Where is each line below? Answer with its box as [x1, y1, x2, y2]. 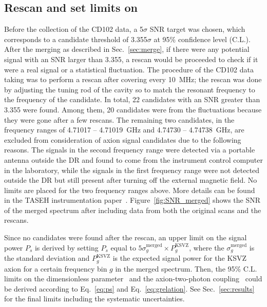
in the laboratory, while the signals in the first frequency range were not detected [4, 164, 260, 175]
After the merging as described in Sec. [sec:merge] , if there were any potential [4, 44, 250, 54]
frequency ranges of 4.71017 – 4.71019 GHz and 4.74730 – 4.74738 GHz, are [4, 124, 244, 135]
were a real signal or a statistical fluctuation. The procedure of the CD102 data [4, 64, 254, 74]
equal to [110, 242, 136, 253]
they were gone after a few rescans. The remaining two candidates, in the [4, 114, 235, 125]
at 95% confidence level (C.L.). [154, 33, 251, 44]
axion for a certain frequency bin [4, 263, 107, 274]
